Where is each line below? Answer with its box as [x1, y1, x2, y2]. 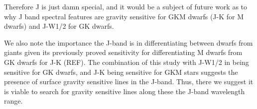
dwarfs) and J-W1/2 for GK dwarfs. [4, 21, 114, 31]
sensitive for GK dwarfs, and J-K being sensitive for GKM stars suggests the [4, 66, 238, 77]
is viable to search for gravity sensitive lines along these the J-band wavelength [4, 86, 245, 96]
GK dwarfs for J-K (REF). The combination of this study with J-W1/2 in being [4, 56, 249, 67]
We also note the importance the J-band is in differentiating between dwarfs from [4, 37, 253, 48]
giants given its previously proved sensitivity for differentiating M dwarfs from [4, 47, 243, 57]
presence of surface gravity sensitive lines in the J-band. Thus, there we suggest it [4, 76, 254, 87]
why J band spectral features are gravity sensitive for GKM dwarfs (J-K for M [4, 11, 244, 21]
